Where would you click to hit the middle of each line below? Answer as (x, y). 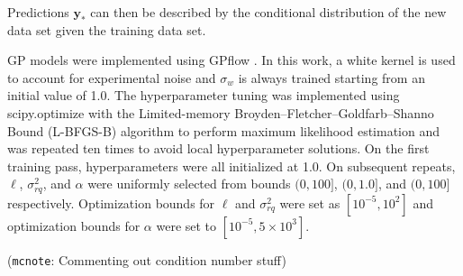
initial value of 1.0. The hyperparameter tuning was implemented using (204, 95)
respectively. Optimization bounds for (111, 202)
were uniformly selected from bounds (189, 184)
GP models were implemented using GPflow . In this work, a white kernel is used (231, 60)
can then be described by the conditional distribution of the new (268, 12)
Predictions (38, 12)
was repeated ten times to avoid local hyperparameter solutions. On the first (218, 148)
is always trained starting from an (331, 77)
